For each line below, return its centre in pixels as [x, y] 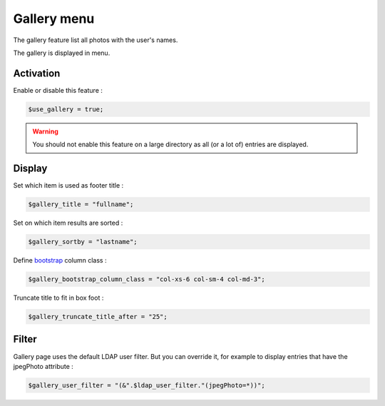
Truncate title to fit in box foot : [58, 298]
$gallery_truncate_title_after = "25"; [98, 316]
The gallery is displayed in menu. [62, 53]
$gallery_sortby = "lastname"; [83, 242]
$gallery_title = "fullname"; [81, 204]
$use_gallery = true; [66, 109]
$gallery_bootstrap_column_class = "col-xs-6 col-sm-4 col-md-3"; [147, 279]
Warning [45, 131]
